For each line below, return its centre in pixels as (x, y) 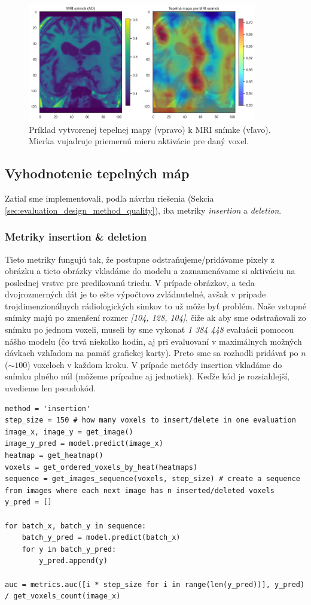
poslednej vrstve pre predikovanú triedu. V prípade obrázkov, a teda (130, 282)
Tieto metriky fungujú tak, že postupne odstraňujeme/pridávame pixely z (140, 259)
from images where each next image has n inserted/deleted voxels (140, 490)
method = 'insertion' (48, 408)
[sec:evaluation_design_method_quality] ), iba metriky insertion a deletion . (143, 210)
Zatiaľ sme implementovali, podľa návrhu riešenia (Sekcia (109, 198)
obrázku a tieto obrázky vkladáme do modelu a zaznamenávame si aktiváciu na (150, 271)
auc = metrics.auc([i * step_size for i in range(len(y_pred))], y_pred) (155, 584)
